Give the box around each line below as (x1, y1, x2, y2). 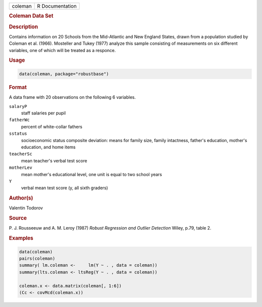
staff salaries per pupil (21, 110, 66, 116)
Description (9, 23, 38, 30)
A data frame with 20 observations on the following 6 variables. (9, 94, 136, 100)
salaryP (9, 104, 28, 109)
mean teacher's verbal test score (21, 158, 87, 163)
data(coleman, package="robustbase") (19, 71, 109, 76)
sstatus (9, 131, 28, 136)
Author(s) (9, 195, 33, 201)
